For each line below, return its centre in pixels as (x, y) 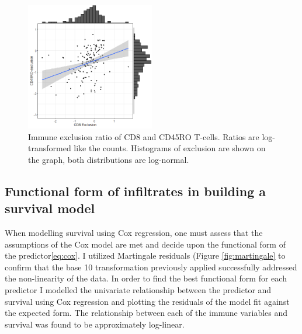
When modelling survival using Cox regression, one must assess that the (134, 232)
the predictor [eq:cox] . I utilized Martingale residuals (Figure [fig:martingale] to (145, 255)
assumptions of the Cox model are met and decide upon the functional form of (145, 244)
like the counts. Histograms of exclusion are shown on (170, 148)
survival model (50, 208)
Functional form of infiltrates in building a (136, 191)
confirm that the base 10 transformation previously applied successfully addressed (151, 267)
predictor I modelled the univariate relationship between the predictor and (138, 289)
